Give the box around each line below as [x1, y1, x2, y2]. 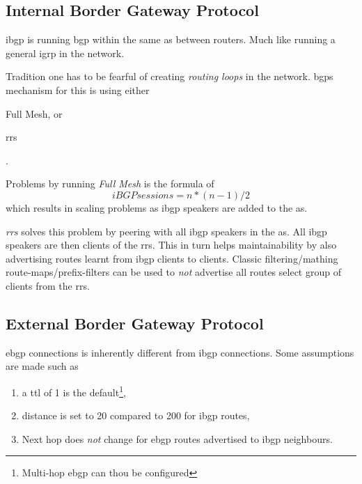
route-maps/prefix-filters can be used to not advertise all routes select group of [6, 265, 341, 279]
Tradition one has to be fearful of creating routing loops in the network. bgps [6, 69, 333, 84]
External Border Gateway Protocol [6, 312, 264, 334]
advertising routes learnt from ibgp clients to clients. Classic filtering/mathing [6, 251, 338, 265]
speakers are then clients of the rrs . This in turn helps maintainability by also [6, 237, 337, 252]
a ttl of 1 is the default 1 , [22, 382, 126, 399]
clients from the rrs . [6, 278, 90, 292]
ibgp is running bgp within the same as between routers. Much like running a [6, 32, 336, 47]
